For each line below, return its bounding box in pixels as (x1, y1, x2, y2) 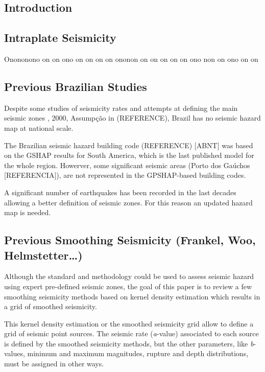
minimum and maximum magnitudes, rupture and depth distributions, (27, 348, 249, 359)
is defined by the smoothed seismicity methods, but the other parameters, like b (4, 338, 254, 348)
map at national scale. (4, 122, 74, 133)
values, (4, 348, 25, 359)
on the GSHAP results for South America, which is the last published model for (4, 150, 254, 160)
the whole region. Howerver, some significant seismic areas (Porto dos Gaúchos (4, 159, 250, 170)
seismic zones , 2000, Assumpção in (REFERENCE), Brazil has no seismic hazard (4, 112, 261, 123)
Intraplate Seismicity (4, 30, 116, 45)
